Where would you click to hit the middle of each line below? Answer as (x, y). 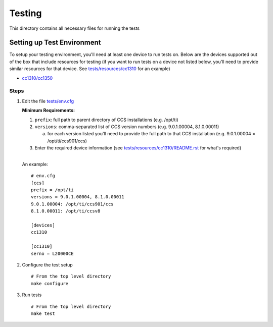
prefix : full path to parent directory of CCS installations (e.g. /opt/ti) (107, 120)
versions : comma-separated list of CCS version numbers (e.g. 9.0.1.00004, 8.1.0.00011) (127, 127)
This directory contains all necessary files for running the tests (75, 28)
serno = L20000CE (52, 253)
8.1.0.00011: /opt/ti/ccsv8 (66, 211)
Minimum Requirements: (49, 111)
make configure (50, 283)
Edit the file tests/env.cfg (48, 101)
